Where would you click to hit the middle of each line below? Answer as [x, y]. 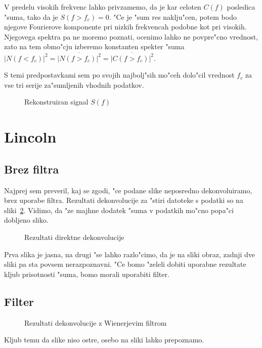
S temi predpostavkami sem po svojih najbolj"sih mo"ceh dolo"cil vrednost [119, 75]
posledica [241, 7]
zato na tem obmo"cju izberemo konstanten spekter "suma [94, 46]
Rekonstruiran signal [56, 102]
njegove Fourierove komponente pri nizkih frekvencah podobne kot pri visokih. [125, 27]
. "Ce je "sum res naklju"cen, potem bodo [173, 16]
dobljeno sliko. [26, 220]
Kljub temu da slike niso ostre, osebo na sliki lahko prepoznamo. [104, 340]
